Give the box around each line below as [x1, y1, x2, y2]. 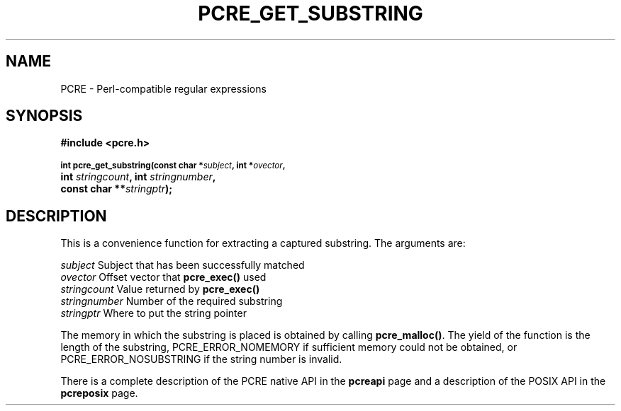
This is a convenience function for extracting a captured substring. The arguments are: [60, 237, 466, 250]
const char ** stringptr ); [60, 183, 173, 195]
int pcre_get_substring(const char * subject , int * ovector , [60, 161, 286, 171]
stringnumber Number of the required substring [60, 295, 283, 308]
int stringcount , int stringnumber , [60, 170, 216, 183]
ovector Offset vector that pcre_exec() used [60, 271, 267, 284]
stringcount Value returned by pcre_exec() [60, 283, 260, 296]
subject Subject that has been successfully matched [60, 259, 305, 272]
